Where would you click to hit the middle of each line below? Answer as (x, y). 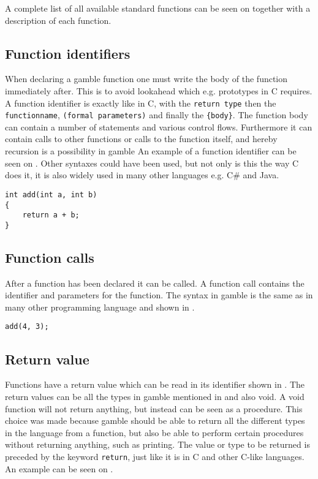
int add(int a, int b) (51, 194)
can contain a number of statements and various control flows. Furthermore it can (159, 126)
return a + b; (51, 215)
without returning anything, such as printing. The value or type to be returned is (157, 444)
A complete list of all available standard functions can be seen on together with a (158, 8)
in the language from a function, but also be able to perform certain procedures (154, 432)
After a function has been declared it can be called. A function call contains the (155, 283)
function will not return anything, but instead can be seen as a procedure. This (154, 408)
